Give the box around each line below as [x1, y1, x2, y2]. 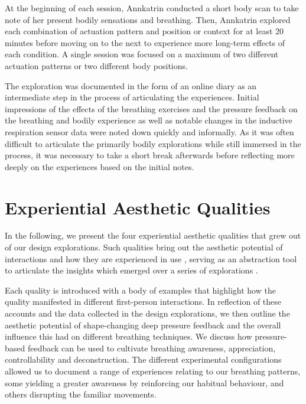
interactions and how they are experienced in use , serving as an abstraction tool [5, 252, 297, 265]
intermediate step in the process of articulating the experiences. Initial [5, 91, 259, 103]
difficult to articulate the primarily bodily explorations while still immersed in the [5, 137, 301, 149]
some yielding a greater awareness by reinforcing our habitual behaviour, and [5, 376, 284, 389]
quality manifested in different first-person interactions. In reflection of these [5, 295, 282, 308]
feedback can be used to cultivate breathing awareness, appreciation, [27, 341, 276, 354]
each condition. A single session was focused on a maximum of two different [5, 48, 279, 60]
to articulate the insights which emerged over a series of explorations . [5, 264, 258, 276]
